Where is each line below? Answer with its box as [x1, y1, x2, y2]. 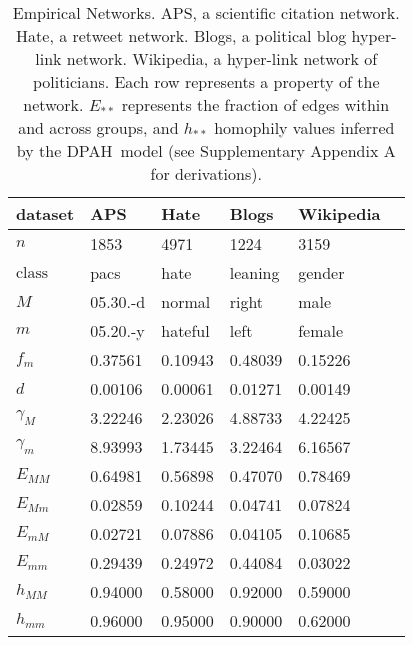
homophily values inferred [214, 116, 395, 139]
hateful [161, 319, 210, 342]
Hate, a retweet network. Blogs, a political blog [16, 24, 347, 47]
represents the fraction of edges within [121, 93, 390, 116]
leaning [229, 261, 280, 284]
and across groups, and [18, 116, 179, 139]
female [298, 319, 344, 342]
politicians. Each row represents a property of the [33, 70, 380, 93]
